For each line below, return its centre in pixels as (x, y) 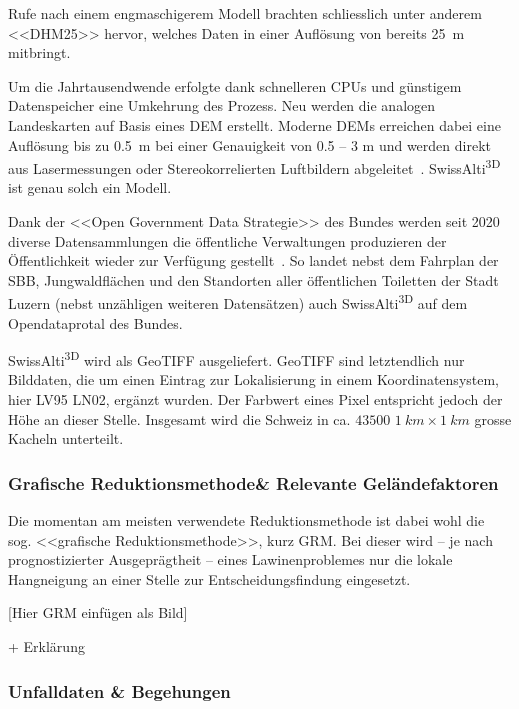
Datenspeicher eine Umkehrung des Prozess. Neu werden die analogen (222, 105)
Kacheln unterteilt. (66, 438)
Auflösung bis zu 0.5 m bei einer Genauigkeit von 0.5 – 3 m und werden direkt (249, 144)
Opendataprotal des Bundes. (95, 322)
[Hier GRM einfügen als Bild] (98, 612)
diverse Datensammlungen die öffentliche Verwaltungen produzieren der (227, 240)
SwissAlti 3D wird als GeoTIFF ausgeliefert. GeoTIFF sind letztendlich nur (236, 358)
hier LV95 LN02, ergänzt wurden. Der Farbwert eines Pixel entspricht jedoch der (255, 399)
